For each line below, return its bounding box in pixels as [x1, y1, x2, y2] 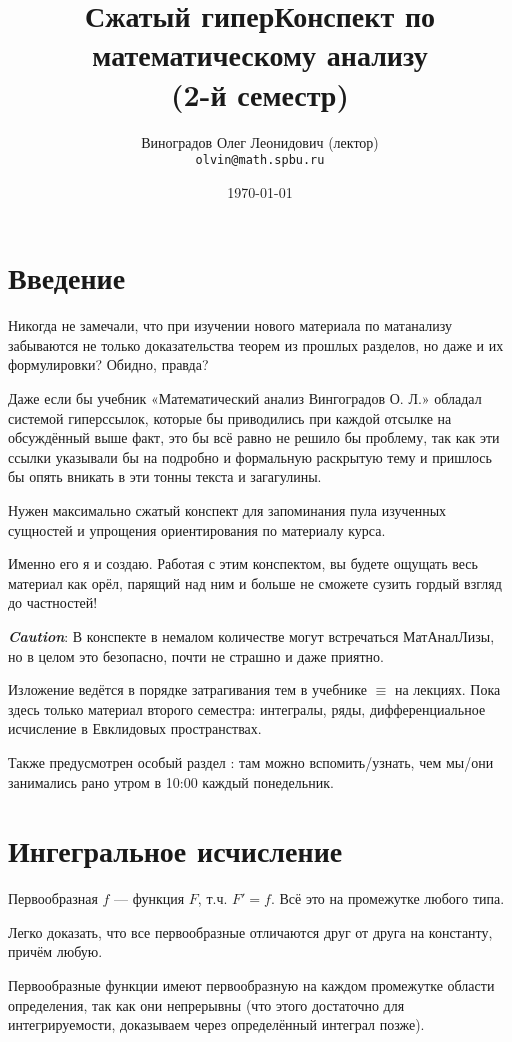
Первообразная [8, 888, 98, 909]
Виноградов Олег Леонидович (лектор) [141, 131, 379, 152]
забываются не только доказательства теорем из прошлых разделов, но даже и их [8, 334, 504, 355]
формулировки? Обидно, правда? [8, 354, 209, 375]
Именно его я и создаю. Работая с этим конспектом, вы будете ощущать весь [8, 553, 478, 574]
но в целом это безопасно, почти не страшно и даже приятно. [8, 645, 384, 666]
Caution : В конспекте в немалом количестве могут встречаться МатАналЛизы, [8, 626, 495, 646]
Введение [8, 257, 126, 298]
